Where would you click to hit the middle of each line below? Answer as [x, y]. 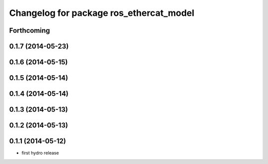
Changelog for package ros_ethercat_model [102, 13]
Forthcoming [30, 30]
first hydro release [40, 153]
